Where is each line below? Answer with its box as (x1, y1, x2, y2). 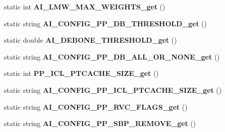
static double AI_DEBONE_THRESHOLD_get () (4, 35, 177, 45)
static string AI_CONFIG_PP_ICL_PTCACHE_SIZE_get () (4, 84, 222, 95)
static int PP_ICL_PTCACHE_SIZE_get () (4, 68, 159, 78)
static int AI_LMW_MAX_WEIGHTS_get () (4, 1, 165, 11)
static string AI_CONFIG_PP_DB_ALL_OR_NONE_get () (4, 51, 220, 62)
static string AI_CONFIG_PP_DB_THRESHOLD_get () (4, 18, 207, 28)
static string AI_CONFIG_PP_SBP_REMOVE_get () (4, 118, 196, 129)
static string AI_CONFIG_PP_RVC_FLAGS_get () (4, 101, 188, 112)
